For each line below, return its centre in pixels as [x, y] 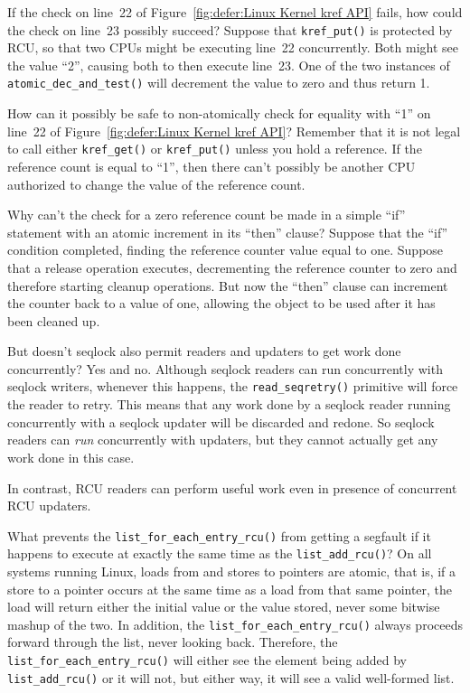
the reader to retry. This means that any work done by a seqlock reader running [229, 404]
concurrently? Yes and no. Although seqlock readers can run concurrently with [225, 368]
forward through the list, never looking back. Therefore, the [173, 642]
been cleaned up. [54, 320]
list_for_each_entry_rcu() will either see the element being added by [207, 660]
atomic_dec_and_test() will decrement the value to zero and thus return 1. [219, 83]
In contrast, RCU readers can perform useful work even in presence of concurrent [232, 487]
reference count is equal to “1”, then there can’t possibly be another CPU [211, 166]
